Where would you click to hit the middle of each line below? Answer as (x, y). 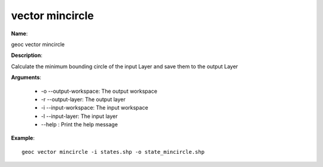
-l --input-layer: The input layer (79, 116)
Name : (19, 34)
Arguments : (26, 77)
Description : (27, 55)
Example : (23, 138)
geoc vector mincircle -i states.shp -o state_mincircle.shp (113, 152)
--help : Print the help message (79, 125)
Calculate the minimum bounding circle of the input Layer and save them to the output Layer (125, 66)
